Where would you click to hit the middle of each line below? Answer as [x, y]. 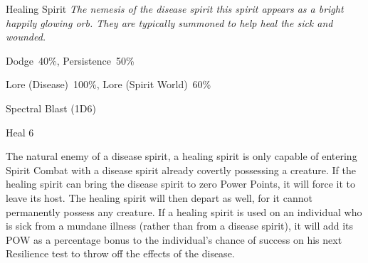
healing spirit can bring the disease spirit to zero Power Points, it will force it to [180, 184]
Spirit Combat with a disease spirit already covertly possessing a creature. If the [181, 170]
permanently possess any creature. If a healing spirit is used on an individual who [184, 211]
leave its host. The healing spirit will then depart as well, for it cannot [159, 197]
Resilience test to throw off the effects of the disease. [120, 253]
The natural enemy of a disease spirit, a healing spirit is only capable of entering [182, 156]
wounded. [26, 37]
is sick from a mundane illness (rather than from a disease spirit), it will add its [180, 226]
